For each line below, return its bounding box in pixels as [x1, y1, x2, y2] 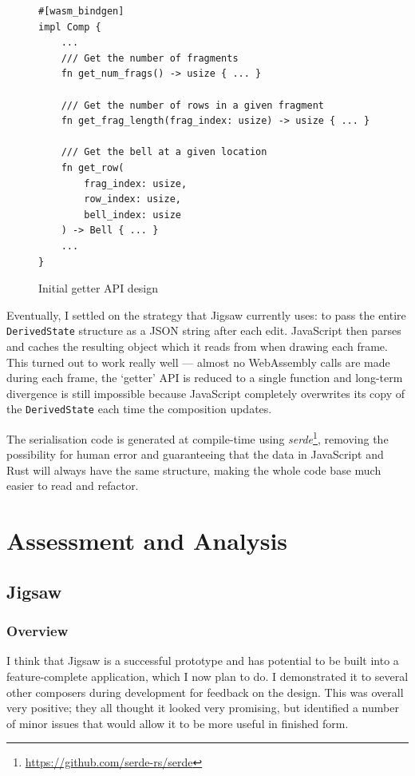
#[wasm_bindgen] [38, 6, 125, 17]
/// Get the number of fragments [61, 52, 239, 64]
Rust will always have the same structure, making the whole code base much [6, 461, 381, 478]
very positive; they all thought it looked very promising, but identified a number [6, 699, 399, 716]
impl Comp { [38, 21, 101, 33]
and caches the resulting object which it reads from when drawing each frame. [6, 337, 388, 354]
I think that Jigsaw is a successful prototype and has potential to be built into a [6, 652, 399, 669]
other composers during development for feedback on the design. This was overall [6, 683, 404, 700]
